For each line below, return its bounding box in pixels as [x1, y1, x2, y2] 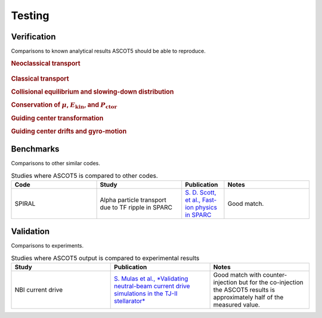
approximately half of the [213, 293, 284, 301]
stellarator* [114, 297, 145, 305]
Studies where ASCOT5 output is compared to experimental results [11, 254, 200, 263]
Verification [11, 32, 56, 42]
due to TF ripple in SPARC [100, 203, 173, 211]
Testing [11, 9, 49, 22]
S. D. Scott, [185, 188, 217, 196]
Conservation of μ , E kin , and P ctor [11, 101, 117, 110]
